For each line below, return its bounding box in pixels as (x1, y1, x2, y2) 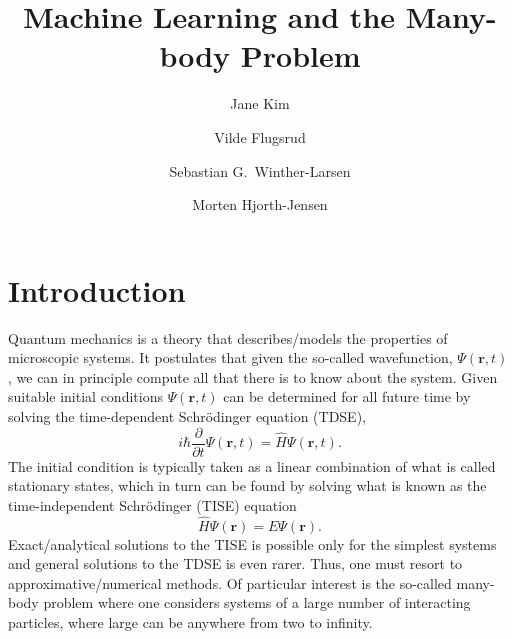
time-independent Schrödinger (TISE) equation (8, 494, 297, 515)
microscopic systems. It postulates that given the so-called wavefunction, (8, 347, 453, 368)
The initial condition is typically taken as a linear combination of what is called (8, 455, 496, 476)
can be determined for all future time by (223, 386, 471, 407)
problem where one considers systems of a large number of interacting (43, 592, 471, 613)
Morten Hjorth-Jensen (192, 194, 328, 215)
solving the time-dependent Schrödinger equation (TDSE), (8, 406, 366, 426)
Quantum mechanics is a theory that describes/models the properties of (8, 327, 448, 348)
